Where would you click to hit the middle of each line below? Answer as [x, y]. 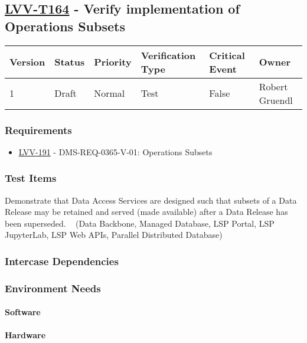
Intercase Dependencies [62, 261]
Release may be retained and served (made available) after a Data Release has [146, 212]
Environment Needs [53, 288]
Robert [273, 86]
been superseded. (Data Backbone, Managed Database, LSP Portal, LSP [140, 223]
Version [27, 62]
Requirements [38, 130]
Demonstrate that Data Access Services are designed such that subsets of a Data [151, 200]
